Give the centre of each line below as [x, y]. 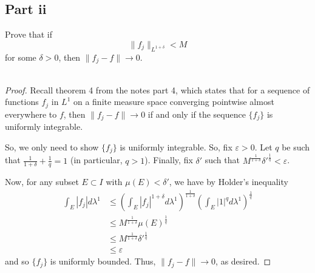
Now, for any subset [42, 182]
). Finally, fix [169, 160]
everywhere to [31, 114]
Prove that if [29, 34]
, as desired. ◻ [243, 261]
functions [22, 102]
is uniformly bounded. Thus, [103, 261]
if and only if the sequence [197, 114]
